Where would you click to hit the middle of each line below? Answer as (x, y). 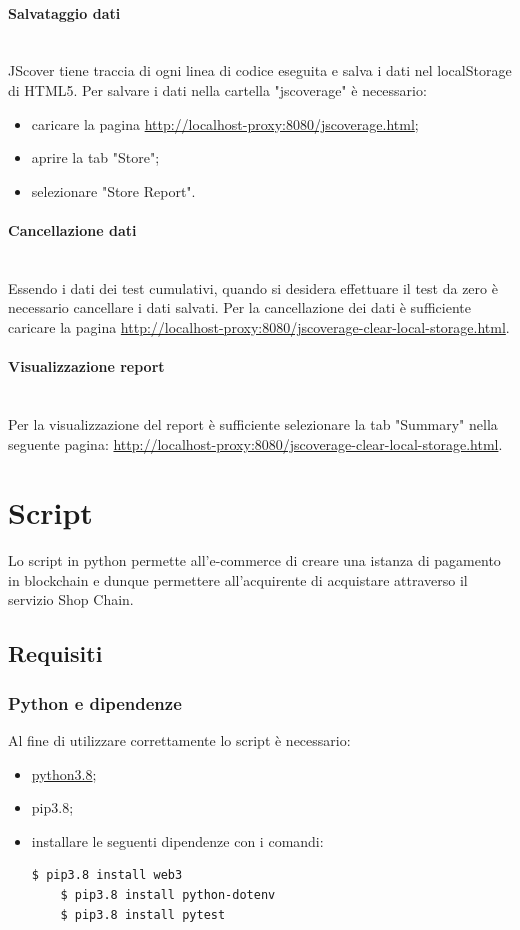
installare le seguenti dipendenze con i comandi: (177, 840)
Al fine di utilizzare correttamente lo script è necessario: (179, 740)
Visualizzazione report (86, 366)
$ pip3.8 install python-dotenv (168, 894)
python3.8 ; (64, 773)
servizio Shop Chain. (71, 599)
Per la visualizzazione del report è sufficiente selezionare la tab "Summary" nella (253, 423)
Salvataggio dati (64, 12)
